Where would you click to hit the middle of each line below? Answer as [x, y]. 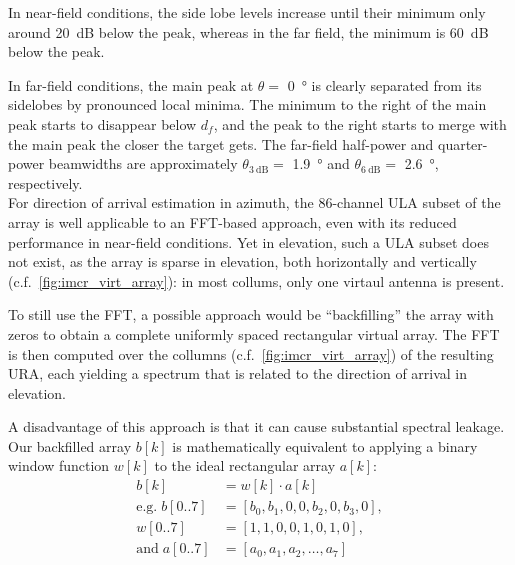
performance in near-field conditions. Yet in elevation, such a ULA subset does [248, 241]
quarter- [463, 143]
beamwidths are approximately [143, 163]
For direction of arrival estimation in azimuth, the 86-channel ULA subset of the [254, 202]
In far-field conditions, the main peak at [131, 84]
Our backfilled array [70, 445]
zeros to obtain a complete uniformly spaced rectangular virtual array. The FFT [254, 333]
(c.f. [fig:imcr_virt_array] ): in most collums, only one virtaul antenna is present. [256, 280]
